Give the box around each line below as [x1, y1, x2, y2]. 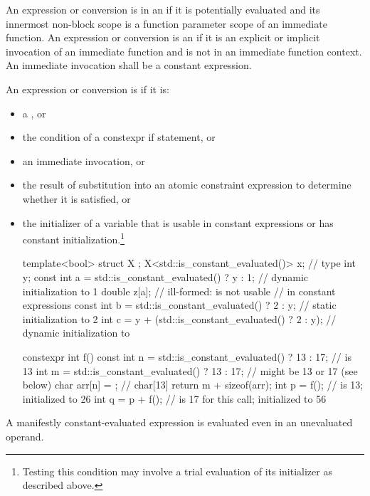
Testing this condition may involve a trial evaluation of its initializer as [22, 463, 332, 478]
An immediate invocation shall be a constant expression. [6, 58, 252, 73]
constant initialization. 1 [22, 230, 125, 246]
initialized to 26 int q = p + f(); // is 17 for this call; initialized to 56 [22, 391, 327, 406]
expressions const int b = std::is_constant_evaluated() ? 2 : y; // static [22, 297, 337, 312]
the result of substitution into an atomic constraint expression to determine [22, 177, 351, 192]
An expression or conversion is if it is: [6, 81, 169, 96]
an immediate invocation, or [22, 153, 145, 168]
